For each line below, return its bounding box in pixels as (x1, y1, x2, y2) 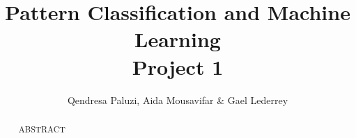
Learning (134, 25, 221, 53)
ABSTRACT (18, 123, 65, 135)
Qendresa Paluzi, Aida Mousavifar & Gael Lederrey (67, 92, 288, 107)
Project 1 (132, 52, 224, 80)
